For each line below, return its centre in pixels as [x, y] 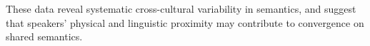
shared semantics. [44, 36]
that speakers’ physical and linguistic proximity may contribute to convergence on [185, 22]
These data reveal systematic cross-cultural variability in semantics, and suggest [181, 8]
